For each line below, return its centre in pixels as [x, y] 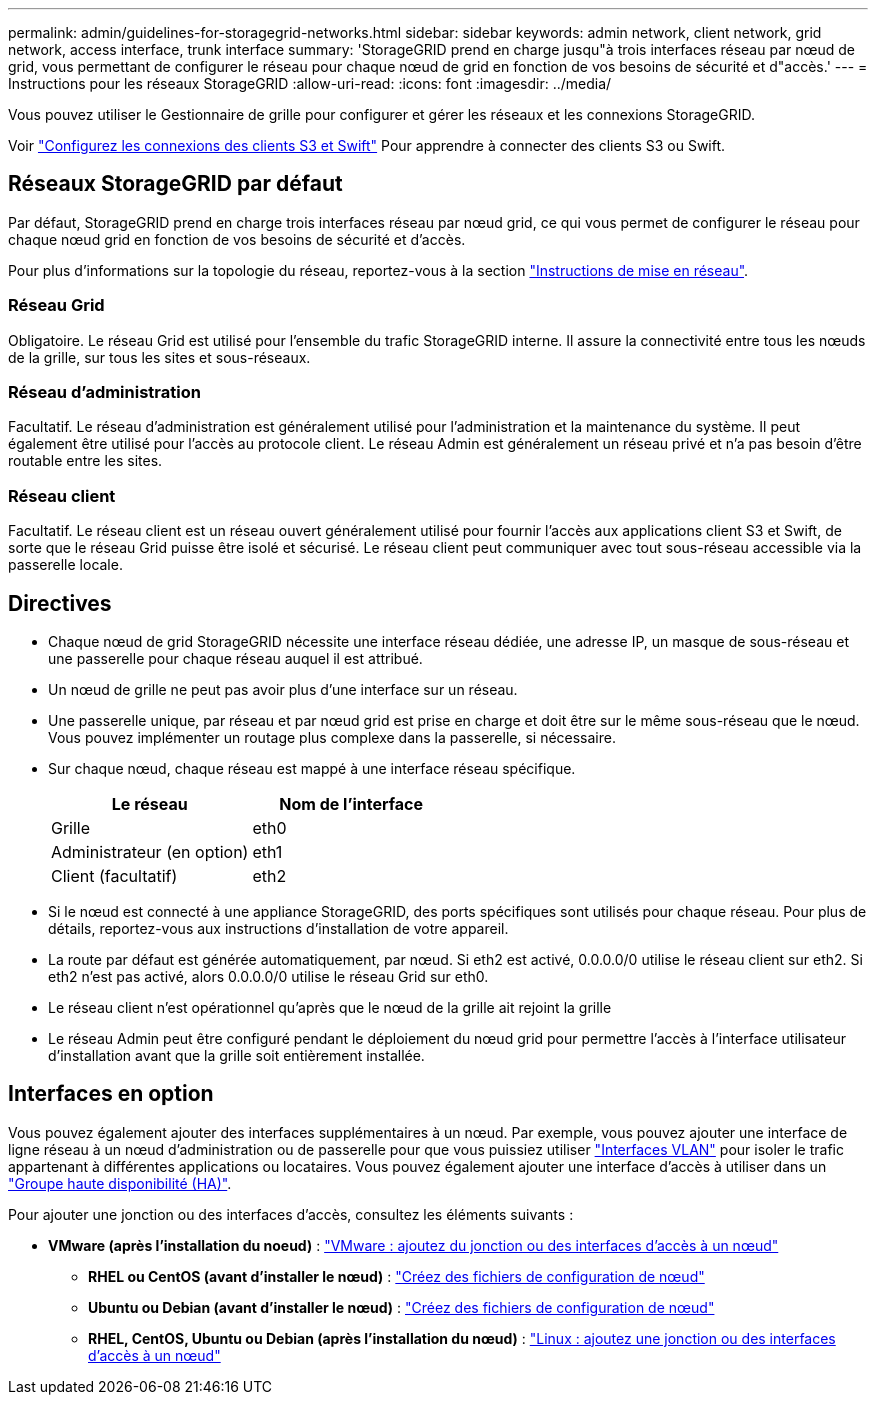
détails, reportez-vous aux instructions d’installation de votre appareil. [278, 928]
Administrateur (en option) [150, 851]
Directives [60, 603]
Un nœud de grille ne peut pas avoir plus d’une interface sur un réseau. [283, 689]
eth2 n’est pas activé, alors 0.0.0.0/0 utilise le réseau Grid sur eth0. [268, 976]
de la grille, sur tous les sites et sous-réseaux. [159, 357]
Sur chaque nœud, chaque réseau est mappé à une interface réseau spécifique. [312, 768]
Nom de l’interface [351, 803]
